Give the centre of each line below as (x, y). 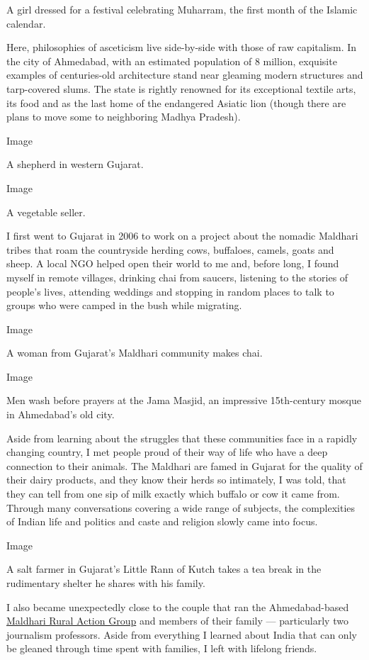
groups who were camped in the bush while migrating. (124, 305)
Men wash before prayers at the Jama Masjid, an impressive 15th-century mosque (184, 400)
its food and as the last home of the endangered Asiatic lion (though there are (176, 102)
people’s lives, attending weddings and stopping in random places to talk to (170, 291)
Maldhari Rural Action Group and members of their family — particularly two (177, 621)
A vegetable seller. (46, 212)
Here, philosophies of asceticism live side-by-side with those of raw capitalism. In (182, 47)
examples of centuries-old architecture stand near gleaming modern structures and (185, 75)
